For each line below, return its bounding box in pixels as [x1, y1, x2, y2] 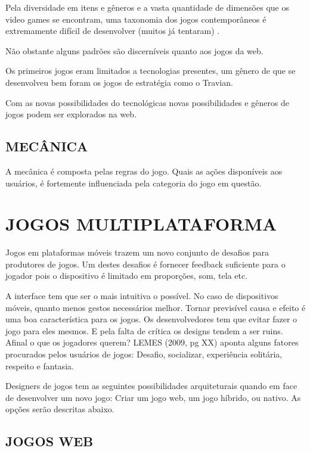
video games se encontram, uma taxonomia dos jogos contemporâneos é [5, 13, 266, 25]
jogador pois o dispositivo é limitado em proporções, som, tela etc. [5, 269, 248, 282]
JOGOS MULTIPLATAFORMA [5, 211, 277, 236]
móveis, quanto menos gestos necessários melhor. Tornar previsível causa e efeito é [5, 301, 306, 313]
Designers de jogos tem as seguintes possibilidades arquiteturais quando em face [5, 380, 297, 392]
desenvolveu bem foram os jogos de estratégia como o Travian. [5, 76, 233, 88]
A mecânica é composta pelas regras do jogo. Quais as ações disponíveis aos [5, 164, 283, 177]
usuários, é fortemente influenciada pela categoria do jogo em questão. [5, 176, 262, 189]
